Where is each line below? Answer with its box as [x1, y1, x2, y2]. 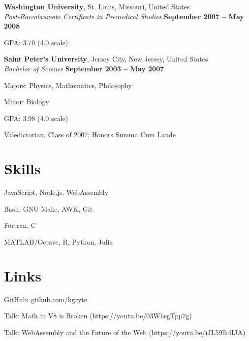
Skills [4, 158, 41, 179]
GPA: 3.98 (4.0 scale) [4, 113, 68, 123]
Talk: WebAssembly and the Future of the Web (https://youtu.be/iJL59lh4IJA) [4, 327, 246, 337]
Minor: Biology [4, 96, 49, 107]
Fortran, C [4, 220, 36, 230]
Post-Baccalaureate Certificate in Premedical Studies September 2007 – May [4, 11, 244, 21]
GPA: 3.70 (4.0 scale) [4, 37, 68, 47]
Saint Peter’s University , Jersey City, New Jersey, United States [4, 54, 208, 64]
